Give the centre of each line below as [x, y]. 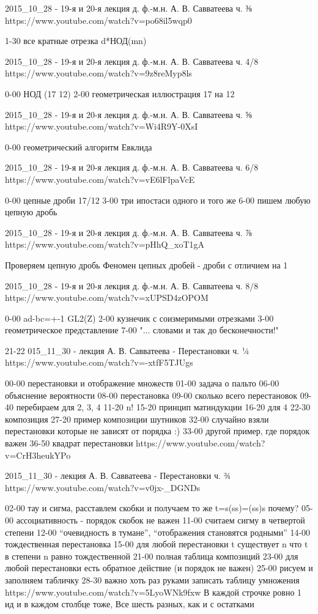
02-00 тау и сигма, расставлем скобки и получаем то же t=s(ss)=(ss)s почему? [152, 508]
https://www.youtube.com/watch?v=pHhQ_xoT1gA [105, 244]
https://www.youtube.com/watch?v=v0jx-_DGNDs [103, 487]
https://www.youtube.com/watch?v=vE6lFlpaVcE [100, 179]
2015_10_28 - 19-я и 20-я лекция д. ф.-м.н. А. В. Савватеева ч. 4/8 [132, 61]
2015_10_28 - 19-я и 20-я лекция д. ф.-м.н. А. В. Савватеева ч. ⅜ [128, 8]
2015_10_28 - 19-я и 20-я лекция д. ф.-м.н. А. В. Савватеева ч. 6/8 [132, 167]
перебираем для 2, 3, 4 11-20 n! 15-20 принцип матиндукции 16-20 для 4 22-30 [163, 407]
